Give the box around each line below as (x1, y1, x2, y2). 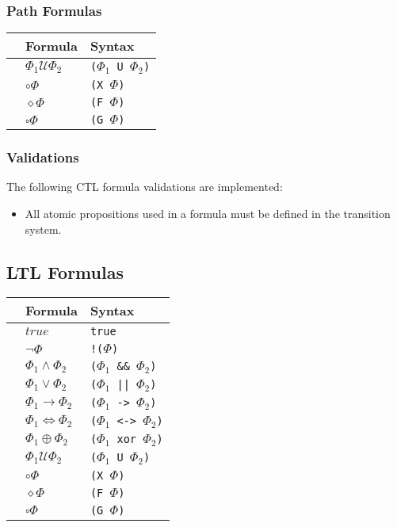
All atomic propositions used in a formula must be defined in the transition (25, 204, 391, 221)
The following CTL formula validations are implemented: (6, 178, 283, 195)
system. (25, 220, 62, 237)
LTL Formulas (6, 259, 124, 284)
